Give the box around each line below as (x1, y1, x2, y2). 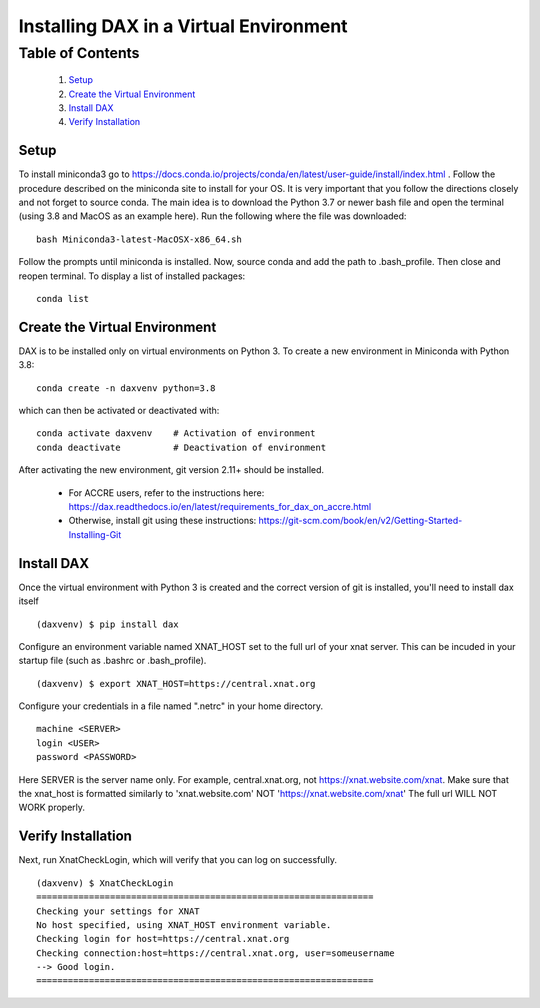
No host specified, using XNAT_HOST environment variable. (36, 919, 332, 930)
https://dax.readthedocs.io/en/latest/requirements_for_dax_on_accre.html (68, 501, 372, 513)
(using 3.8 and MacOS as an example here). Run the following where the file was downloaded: (18, 210, 407, 222)
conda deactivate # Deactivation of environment (36, 441, 327, 453)
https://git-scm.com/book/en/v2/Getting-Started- (258, 515, 463, 527)
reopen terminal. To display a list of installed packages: (18, 270, 246, 282)
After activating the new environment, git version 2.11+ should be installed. (18, 464, 325, 476)
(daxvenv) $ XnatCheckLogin (36, 877, 174, 889)
